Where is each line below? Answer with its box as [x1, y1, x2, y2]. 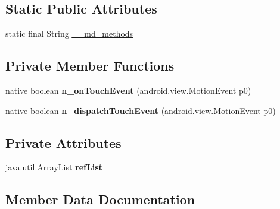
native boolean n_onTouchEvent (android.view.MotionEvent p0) [5, 84, 251, 96]
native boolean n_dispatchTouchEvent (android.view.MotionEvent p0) [5, 104, 276, 116]
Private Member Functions [5, 56, 175, 75]
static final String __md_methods [5, 27, 133, 40]
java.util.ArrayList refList [5, 161, 102, 173]
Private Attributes [5, 133, 122, 151]
